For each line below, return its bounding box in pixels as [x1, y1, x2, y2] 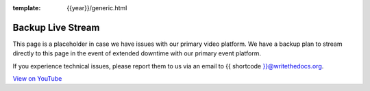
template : [12, 4, 41, 12]
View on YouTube [12, 75, 62, 83]
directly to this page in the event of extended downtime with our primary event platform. [12, 49, 262, 57]
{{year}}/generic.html [66, 4, 127, 12]
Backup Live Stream [12, 21, 100, 34]
